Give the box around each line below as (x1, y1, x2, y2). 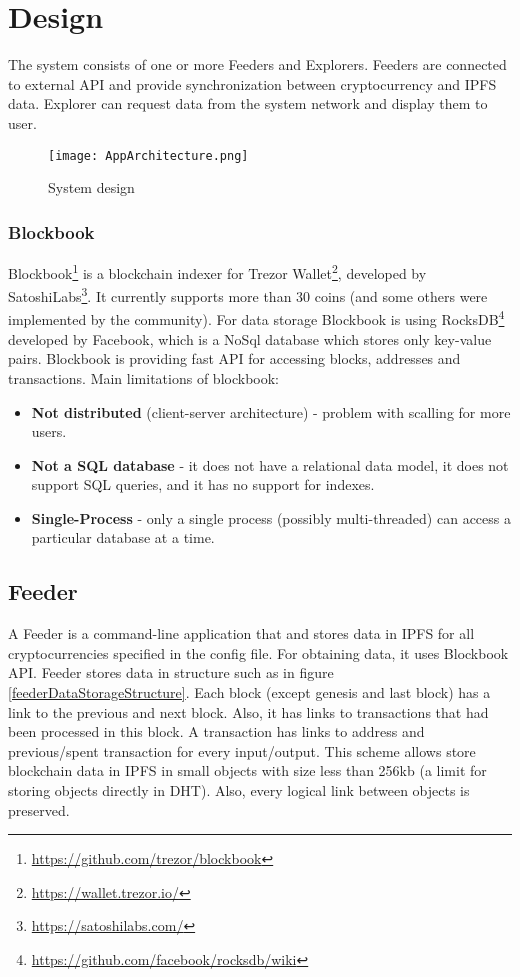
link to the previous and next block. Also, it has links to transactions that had (8, 701, 489, 722)
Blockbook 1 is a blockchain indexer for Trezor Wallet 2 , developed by (8, 259, 427, 283)
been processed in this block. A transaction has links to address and (8, 721, 425, 742)
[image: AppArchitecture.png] (48, 148, 249, 163)
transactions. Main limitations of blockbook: (8, 367, 279, 388)
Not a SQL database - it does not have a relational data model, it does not (31, 454, 509, 475)
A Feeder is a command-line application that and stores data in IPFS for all (8, 623, 475, 644)
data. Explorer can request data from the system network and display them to (8, 93, 488, 114)
